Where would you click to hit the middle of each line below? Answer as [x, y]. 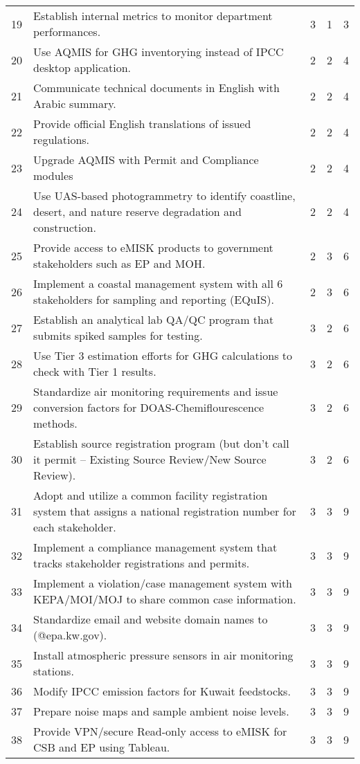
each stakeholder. [75, 527]
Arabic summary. [75, 103]
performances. [67, 31]
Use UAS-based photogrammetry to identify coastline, [164, 195]
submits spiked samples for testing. [118, 335]
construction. [65, 227]
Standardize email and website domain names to [151, 619]
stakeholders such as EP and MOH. [119, 263]
